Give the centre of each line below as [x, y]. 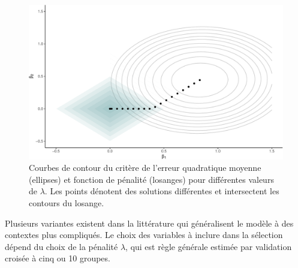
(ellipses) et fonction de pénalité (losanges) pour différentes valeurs [151, 179]
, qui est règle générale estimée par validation [209, 246]
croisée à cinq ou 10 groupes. [58, 258]
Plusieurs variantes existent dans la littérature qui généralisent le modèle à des [149, 223]
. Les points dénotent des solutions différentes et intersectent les [162, 191]
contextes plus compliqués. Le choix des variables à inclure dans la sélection [144, 235]
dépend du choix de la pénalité [61, 246]
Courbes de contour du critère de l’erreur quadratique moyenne [145, 168]
